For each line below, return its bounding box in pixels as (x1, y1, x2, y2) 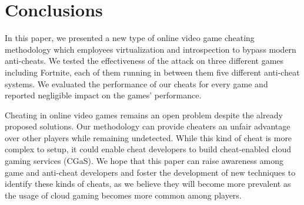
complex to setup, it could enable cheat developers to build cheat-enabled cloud (5, 143, 292, 155)
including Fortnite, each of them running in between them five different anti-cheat (5, 66, 300, 78)
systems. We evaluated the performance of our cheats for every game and (5, 77, 268, 90)
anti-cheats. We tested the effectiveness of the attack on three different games (5, 54, 284, 67)
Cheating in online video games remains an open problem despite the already (5, 108, 283, 121)
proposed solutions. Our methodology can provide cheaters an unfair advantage (5, 120, 290, 132)
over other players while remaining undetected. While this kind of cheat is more (5, 131, 292, 143)
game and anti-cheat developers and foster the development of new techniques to (5, 166, 296, 178)
